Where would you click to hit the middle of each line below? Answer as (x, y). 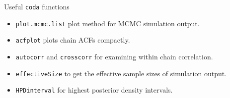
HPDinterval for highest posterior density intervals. (94, 90)
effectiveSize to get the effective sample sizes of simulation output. (121, 73)
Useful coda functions (37, 6)
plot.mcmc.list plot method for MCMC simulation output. (108, 23)
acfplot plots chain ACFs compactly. (73, 40)
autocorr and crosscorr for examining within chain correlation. (114, 56)
